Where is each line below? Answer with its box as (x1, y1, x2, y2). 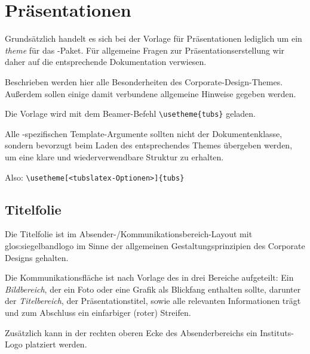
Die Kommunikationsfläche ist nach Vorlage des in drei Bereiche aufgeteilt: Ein (5, 271, 294, 284)
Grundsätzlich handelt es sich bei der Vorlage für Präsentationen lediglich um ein (5, 32, 302, 45)
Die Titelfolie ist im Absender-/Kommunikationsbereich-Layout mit (5, 228, 253, 240)
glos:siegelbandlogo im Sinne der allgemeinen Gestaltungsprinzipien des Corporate (5, 239, 305, 251)
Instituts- (260, 326, 294, 339)
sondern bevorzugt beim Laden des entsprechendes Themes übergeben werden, (5, 139, 293, 151)
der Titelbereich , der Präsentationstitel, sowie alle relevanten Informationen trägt (5, 294, 301, 307)
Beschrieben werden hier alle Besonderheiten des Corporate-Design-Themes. (5, 75, 283, 88)
